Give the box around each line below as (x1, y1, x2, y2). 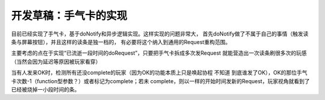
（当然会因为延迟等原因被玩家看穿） (11, 58, 101, 65)
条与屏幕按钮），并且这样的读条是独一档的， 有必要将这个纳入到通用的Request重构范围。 (11, 38, 231, 45)
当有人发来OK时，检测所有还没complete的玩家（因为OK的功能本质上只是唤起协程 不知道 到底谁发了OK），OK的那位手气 (11, 69, 308, 77)
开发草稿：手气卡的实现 (11, 9, 128, 22)
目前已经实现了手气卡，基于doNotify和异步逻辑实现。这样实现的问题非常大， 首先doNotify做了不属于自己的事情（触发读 (11, 30, 309, 37)
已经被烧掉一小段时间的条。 (11, 86, 80, 93)
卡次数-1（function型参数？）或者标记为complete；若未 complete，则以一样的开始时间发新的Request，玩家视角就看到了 (11, 77, 310, 84)
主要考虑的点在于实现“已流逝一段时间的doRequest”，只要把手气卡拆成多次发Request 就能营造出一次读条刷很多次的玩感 (11, 49, 307, 57)
